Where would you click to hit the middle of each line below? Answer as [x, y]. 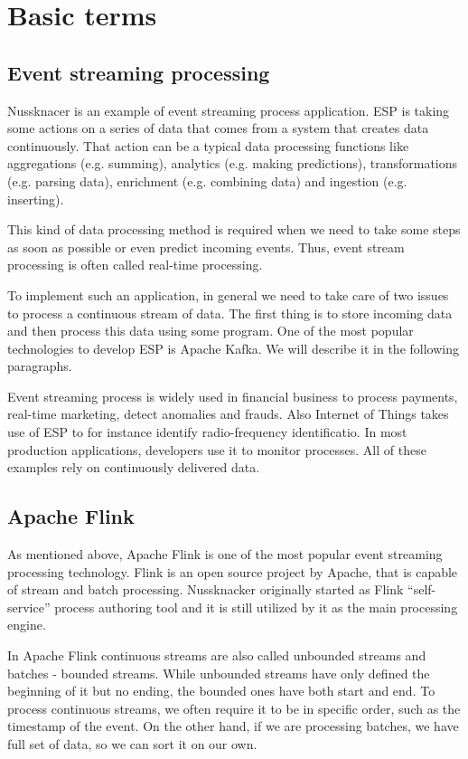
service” [29, 607]
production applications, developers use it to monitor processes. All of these [217, 449]
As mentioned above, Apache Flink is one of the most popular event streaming [225, 554]
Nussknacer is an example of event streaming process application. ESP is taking [229, 110]
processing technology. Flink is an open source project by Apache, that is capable [233, 571]
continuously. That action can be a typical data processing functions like [208, 145]
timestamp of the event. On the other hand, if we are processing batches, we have [233, 726]
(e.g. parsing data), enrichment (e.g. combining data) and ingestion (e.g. [207, 180]
